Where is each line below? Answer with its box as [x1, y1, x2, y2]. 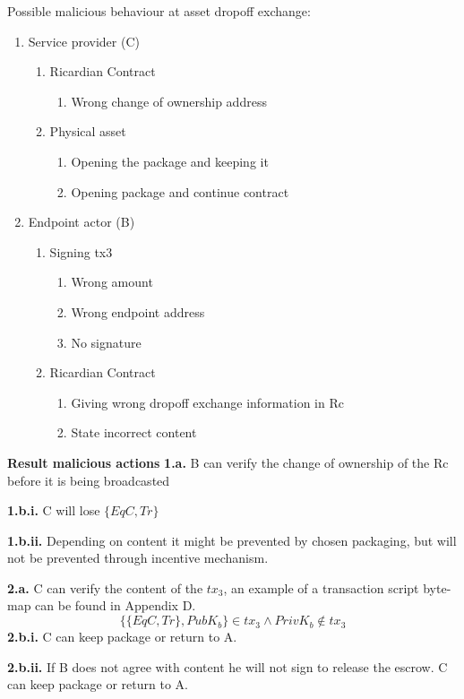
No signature [71, 332, 142, 351]
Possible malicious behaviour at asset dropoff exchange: [7, 2, 311, 20]
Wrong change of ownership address [71, 91, 267, 110]
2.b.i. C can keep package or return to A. [7, 627, 237, 646]
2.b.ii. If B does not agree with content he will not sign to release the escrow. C [7, 657, 448, 676]
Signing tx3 [49, 242, 113, 261]
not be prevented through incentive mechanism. [7, 548, 269, 567]
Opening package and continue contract [71, 182, 289, 201]
